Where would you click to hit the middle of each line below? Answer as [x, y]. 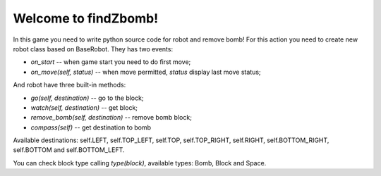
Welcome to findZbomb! [86, 18]
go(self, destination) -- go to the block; [87, 98]
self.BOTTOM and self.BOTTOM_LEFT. [69, 150]
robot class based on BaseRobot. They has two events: [93, 49]
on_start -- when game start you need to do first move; [111, 62]
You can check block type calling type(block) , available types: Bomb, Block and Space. [140, 163]
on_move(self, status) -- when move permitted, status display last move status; [146, 72]
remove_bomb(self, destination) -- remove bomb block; [111, 118]
